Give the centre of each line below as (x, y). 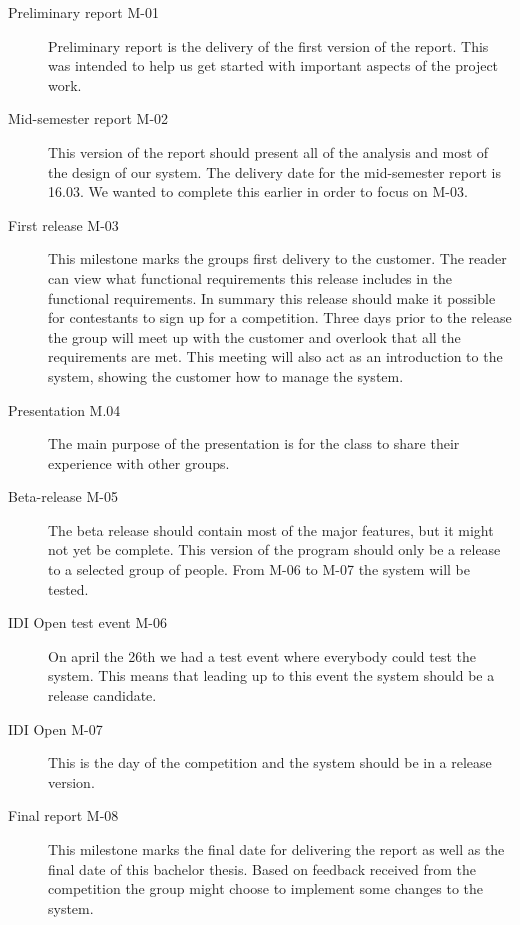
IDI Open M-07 (55, 728)
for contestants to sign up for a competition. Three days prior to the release (280, 317)
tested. (68, 588)
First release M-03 (63, 224)
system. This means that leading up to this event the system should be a (271, 675)
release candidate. (102, 695)
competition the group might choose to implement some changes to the (265, 888)
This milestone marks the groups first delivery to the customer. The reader (277, 258)
